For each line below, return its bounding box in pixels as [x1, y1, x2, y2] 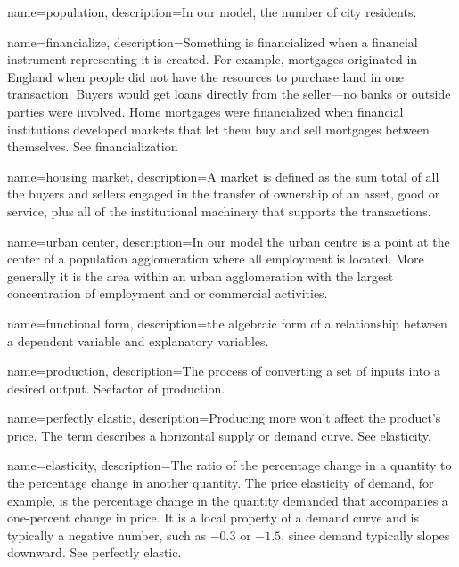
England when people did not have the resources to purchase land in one [7, 67, 405, 85]
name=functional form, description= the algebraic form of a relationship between [7, 313, 447, 332]
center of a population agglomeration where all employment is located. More [7, 249, 424, 268]
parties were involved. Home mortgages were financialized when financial [7, 101, 404, 120]
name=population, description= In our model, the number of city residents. [7, 3, 417, 20]
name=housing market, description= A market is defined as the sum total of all [7, 166, 439, 185]
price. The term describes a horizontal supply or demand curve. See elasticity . [7, 425, 431, 444]
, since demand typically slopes [281, 525, 450, 544]
